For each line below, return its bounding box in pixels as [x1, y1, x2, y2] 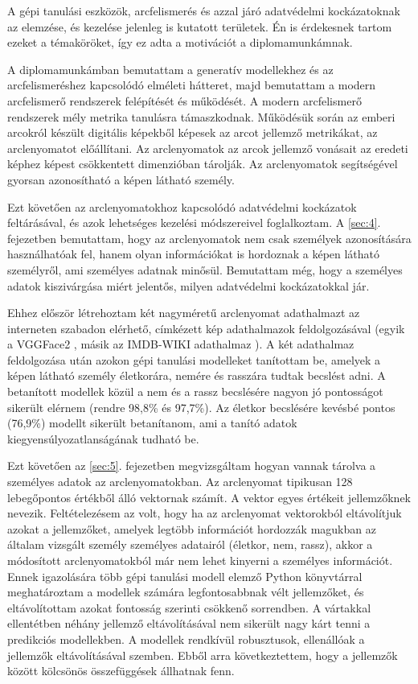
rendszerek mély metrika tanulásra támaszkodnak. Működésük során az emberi [7, 108, 395, 125]
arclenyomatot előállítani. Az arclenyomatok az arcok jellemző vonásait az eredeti [7, 139, 408, 156]
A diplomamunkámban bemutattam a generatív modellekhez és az [7, 60, 334, 77]
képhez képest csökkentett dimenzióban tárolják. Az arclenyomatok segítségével [7, 155, 398, 172]
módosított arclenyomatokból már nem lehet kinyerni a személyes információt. [7, 552, 393, 568]
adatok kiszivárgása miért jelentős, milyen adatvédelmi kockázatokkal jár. [7, 277, 370, 294]
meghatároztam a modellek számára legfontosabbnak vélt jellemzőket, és [7, 583, 364, 600]
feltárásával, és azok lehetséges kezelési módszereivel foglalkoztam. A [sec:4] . [7, 214, 381, 231]
